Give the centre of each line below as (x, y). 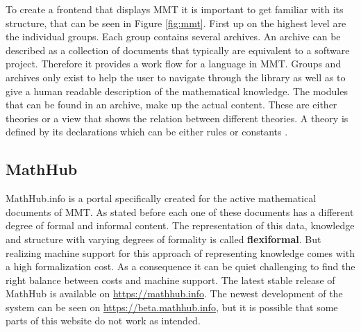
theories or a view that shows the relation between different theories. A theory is (177, 118)
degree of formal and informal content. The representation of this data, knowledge (180, 225)
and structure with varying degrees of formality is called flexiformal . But (163, 239)
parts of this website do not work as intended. (103, 321)
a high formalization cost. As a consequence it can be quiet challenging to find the (180, 266)
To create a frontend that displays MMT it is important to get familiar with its (175, 9)
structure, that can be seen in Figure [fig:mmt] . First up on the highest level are (176, 23)
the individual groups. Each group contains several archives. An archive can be (173, 36)
